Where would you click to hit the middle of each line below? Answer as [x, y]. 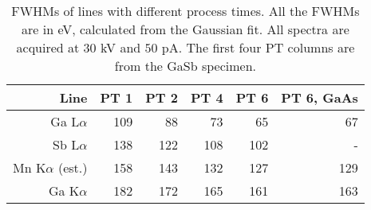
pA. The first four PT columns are [258, 47]
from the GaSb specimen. [185, 66]
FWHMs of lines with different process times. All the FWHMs [185, 11]
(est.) [73, 167]
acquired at [48, 47]
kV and [120, 47]
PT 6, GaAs [320, 97]
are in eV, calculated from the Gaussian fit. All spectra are [185, 29]
